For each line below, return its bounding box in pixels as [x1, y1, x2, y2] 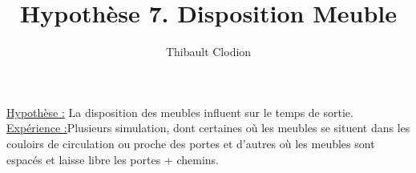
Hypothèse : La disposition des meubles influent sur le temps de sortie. [6, 103, 353, 120]
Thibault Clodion [165, 43, 252, 60]
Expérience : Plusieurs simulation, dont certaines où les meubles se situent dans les [6, 119, 410, 136]
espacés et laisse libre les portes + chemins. [6, 151, 219, 167]
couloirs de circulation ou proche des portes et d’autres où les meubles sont [6, 135, 375, 151]
